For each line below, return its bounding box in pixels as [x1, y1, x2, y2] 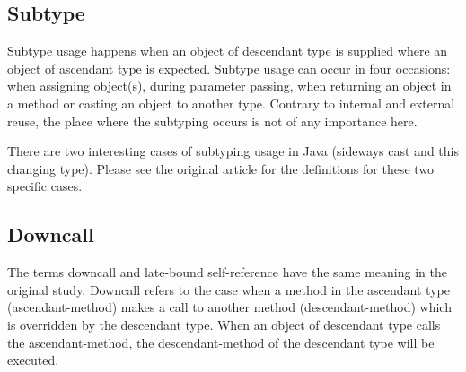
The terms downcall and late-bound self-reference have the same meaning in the [7, 263, 447, 281]
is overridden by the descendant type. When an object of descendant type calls [7, 315, 441, 333]
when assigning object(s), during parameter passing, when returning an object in [7, 76, 452, 95]
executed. [7, 350, 59, 369]
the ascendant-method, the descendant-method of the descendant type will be [7, 333, 435, 351]
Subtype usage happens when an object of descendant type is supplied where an [7, 41, 448, 60]
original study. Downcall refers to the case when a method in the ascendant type [7, 280, 450, 298]
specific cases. [7, 177, 83, 195]
